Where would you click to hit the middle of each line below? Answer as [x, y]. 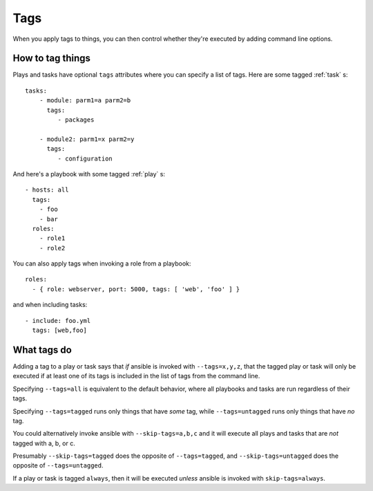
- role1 [52, 238]
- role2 [52, 248]
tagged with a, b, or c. [44, 443]
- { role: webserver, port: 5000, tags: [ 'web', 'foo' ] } [136, 289]
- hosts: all [47, 190]
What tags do [42, 350]
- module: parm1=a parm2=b [85, 101]
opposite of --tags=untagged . [58, 465]
